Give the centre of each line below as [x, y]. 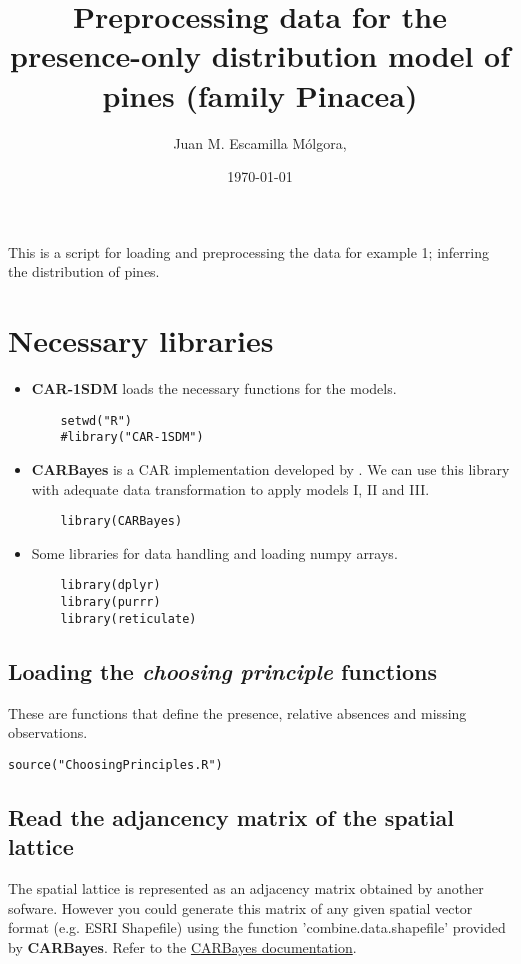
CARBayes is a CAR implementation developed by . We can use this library [270, 468]
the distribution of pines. [84, 271]
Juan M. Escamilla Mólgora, [260, 142]
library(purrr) [110, 602]
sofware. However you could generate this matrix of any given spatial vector [240, 907]
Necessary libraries [141, 340]
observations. [48, 732]
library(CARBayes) [121, 521]
